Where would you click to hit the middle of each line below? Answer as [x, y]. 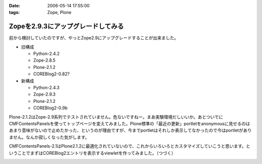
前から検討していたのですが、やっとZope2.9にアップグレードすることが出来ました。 [94, 38]
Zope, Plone [59, 13]
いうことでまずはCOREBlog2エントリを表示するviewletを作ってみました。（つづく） [92, 153]
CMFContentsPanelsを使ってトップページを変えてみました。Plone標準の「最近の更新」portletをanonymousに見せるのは [130, 123]
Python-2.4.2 [47, 54]
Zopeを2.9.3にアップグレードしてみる [66, 26]
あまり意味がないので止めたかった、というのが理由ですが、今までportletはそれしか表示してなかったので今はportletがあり [130, 131]
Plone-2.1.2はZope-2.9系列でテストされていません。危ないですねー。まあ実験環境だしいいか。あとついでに [116, 117]
